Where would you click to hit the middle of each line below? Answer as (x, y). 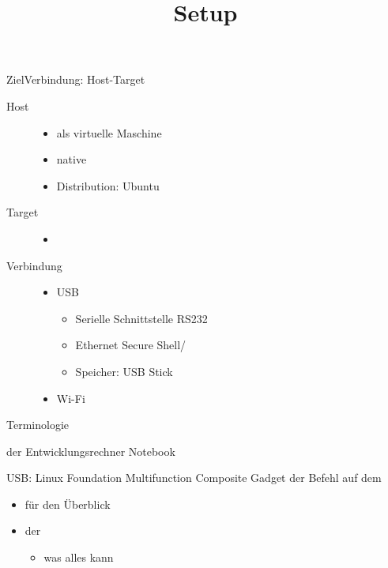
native (72, 159)
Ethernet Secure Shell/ (131, 345)
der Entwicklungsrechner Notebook (91, 451)
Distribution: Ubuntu (108, 185)
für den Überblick (68, 504)
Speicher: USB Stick (124, 371)
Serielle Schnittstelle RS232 (141, 318)
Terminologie (38, 425)
